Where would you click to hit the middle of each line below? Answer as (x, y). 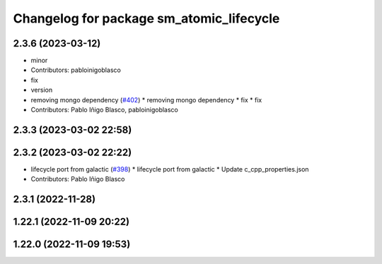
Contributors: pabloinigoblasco (76, 70)
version (42, 90)
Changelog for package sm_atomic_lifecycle (146, 18)
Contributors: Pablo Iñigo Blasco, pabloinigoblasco (104, 110)
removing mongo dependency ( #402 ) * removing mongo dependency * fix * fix (146, 100)
